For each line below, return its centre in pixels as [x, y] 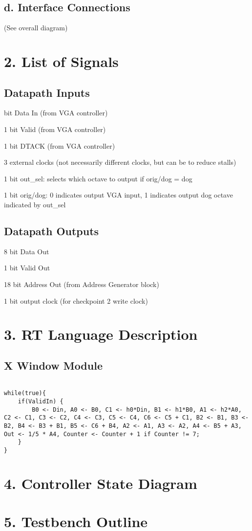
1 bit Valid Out [27, 268]
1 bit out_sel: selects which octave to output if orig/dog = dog [98, 178]
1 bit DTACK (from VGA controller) [60, 145]
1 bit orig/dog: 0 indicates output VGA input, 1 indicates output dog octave [118, 195]
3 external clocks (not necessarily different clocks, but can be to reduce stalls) [120, 162]
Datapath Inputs [47, 92]
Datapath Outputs [52, 231]
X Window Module [53, 365]
